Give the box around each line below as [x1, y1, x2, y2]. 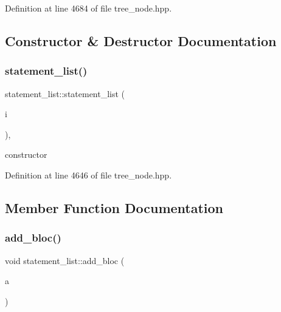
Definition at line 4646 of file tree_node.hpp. [5, 168, 172, 181]
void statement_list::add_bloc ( [5, 254, 125, 266]
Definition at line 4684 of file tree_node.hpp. [5, 2, 172, 14]
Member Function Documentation [5, 198, 224, 217]
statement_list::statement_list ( [5, 87, 125, 100]
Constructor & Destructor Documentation [5, 31, 277, 50]
